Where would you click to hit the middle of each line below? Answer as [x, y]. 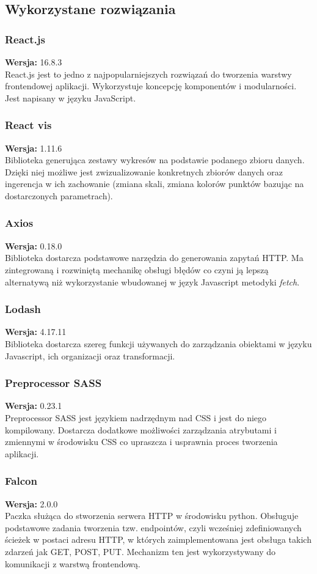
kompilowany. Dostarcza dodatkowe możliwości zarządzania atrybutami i [141, 429]
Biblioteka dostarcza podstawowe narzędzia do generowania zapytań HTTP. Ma [154, 258]
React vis [28, 125]
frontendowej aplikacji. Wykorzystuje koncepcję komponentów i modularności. [151, 86]
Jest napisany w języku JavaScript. [71, 98]
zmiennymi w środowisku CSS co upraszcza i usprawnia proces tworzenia [141, 442]
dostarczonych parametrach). [59, 195]
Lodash [23, 309]
